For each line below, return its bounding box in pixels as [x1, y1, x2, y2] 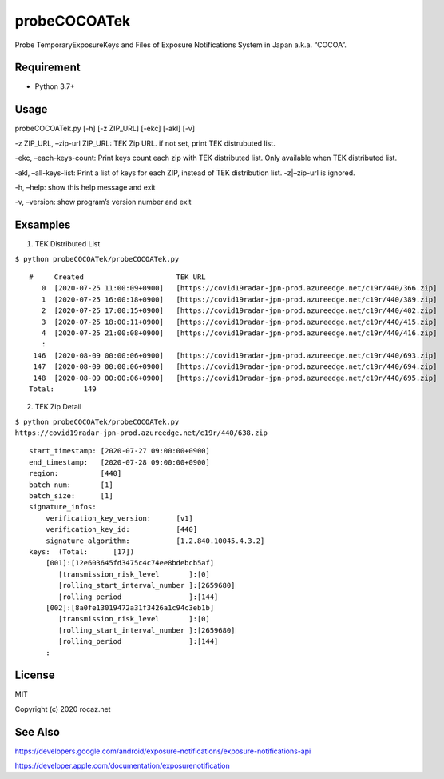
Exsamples [14, 218, 71, 232]
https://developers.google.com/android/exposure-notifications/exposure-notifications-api [14, 746, 311, 756]
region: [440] [29, 469, 122, 478]
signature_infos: [29, 502, 97, 512]
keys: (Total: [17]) [29, 547, 135, 556]
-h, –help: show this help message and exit [14, 182, 156, 192]
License [14, 669, 55, 682]
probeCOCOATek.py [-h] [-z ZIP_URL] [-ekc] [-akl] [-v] [14, 124, 196, 134]
